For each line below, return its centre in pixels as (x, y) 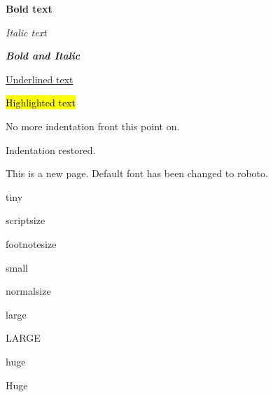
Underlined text (40, 79)
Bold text (29, 8)
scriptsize (26, 220)
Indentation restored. (51, 149)
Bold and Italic (43, 56)
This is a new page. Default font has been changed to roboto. (137, 173)
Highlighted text (41, 103)
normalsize (28, 291)
